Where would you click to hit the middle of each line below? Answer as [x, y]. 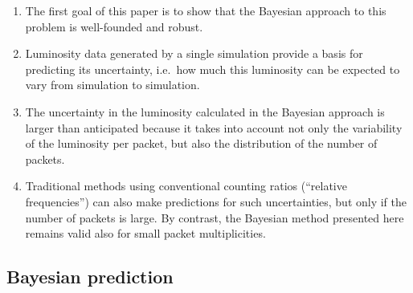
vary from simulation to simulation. [112, 85]
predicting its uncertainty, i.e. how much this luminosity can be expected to [213, 69]
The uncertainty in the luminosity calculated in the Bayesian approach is [205, 111]
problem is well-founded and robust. [114, 26]
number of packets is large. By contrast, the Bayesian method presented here [215, 217]
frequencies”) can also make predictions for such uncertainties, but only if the [216, 201]
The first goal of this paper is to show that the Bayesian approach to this [206, 10]
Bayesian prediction [90, 277]
